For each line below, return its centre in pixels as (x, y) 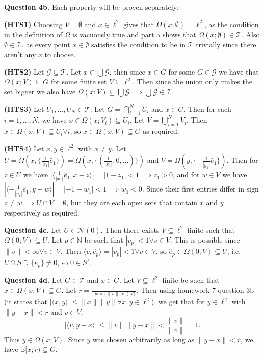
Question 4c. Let (33, 230)
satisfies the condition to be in (138, 44)
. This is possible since (205, 240)
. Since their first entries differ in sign (200, 189)
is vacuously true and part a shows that (134, 34)
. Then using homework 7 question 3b (195, 290)
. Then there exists (130, 230)
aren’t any (20, 54)
